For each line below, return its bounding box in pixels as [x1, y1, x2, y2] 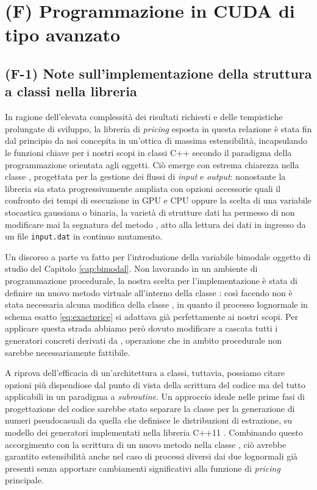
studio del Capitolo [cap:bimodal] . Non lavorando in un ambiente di [5, 262, 258, 275]
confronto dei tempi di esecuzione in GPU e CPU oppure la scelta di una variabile [5, 194, 312, 207]
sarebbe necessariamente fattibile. [5, 346, 130, 358]
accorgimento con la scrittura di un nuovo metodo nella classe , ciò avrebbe [5, 438, 287, 450]
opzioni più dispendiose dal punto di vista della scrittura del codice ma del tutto [5, 378, 305, 391]
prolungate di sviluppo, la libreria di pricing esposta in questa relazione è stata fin [5, 122, 312, 135]
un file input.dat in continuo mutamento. [5, 230, 163, 243]
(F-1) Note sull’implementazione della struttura [5, 63, 312, 82]
